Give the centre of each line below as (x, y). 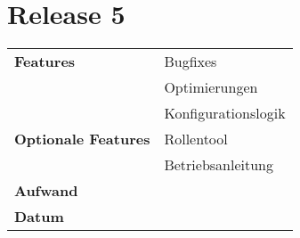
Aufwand (46, 191)
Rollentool (196, 139)
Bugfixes (191, 62)
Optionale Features (82, 139)
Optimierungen (211, 87)
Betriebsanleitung (219, 165)
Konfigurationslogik (225, 113)
